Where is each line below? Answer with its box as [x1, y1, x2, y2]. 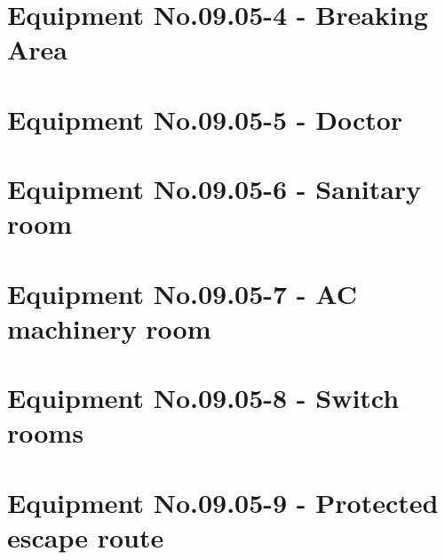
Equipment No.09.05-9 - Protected [7, 484, 439, 520]
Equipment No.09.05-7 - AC [7, 275, 357, 311]
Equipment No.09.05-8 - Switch [7, 380, 400, 416]
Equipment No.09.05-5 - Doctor [7, 100, 403, 137]
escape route [7, 519, 164, 555]
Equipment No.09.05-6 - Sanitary [7, 171, 422, 207]
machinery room [7, 309, 211, 346]
